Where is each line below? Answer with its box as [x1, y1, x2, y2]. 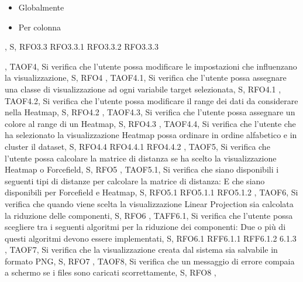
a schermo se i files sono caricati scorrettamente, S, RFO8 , [5, 266, 216, 278]
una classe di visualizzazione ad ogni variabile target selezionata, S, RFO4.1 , [5, 82, 281, 95]
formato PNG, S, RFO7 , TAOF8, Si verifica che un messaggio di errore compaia [5, 255, 295, 267]
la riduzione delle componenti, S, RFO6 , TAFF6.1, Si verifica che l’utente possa [5, 209, 293, 221]
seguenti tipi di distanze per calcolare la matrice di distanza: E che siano [5, 174, 265, 187]
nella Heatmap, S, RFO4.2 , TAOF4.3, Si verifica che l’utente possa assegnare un [5, 106, 295, 118]
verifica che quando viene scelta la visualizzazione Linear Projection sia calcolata [5, 197, 294, 209]
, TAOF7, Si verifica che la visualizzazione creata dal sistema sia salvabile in [5, 243, 278, 256]
